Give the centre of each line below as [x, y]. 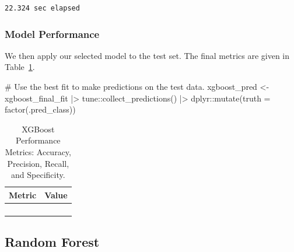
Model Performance [52, 34]
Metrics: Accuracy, [38, 151]
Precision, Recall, [38, 163]
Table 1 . [20, 67]
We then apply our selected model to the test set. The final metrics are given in [147, 55]
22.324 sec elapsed [42, 8]
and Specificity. [38, 175]
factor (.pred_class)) [40, 109]
